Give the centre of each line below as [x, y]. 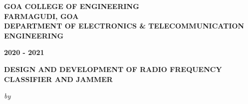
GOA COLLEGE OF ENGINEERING [72, 6]
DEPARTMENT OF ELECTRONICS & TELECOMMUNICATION [124, 26]
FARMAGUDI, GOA [41, 16]
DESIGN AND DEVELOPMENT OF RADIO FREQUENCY [113, 69]
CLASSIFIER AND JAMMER [58, 79]
